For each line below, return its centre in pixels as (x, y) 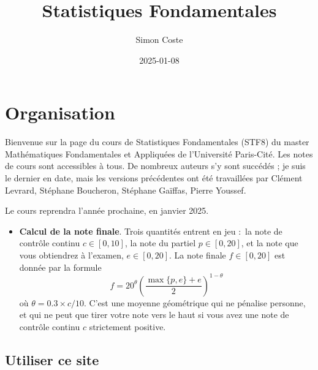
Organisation (60, 112)
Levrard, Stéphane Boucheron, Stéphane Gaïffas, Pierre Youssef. (126, 190)
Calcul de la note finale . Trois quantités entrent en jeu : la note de (151, 231)
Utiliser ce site (52, 359)
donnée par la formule (60, 267)
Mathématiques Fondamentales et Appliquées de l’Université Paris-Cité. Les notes (159, 153)
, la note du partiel (160, 243)
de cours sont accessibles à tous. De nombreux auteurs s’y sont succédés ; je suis (155, 166)
